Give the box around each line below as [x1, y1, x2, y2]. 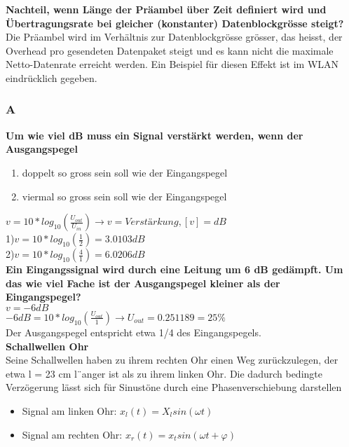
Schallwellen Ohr [6, 338, 89, 353]
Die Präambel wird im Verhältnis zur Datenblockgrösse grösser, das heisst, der [6, 29, 343, 44]
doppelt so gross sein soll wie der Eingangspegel [22, 165, 228, 179]
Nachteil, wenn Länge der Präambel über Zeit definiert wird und [6, 2, 327, 16]
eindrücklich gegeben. [6, 70, 97, 85]
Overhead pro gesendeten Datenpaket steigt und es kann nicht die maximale [6, 43, 334, 57]
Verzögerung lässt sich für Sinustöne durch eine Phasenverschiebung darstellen [6, 380, 342, 394]
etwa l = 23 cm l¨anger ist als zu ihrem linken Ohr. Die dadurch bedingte [6, 366, 322, 380]
